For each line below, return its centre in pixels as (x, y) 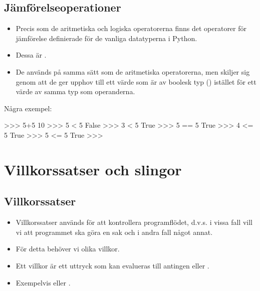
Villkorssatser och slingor (93, 169)
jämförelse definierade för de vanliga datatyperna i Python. (106, 38)
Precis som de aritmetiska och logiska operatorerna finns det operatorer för (131, 28)
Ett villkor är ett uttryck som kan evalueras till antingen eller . (112, 265)
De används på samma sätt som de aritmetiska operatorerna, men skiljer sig (133, 71)
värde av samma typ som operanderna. (75, 91)
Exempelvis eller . (43, 282)
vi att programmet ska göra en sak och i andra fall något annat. (114, 232)
